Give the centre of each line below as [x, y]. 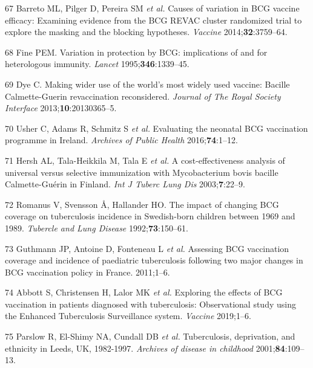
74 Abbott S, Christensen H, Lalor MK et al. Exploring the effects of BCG [144, 292]
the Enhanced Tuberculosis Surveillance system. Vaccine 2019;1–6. [128, 316]
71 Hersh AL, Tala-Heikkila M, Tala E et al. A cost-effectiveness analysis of [145, 160]
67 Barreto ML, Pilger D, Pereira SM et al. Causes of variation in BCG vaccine [152, 8]
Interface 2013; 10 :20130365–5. [61, 108]
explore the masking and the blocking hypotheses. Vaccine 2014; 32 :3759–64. [146, 32]
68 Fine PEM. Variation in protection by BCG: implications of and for [136, 52]
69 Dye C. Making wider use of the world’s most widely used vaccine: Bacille [147, 84]
